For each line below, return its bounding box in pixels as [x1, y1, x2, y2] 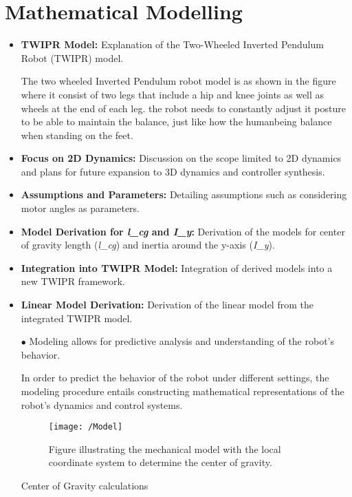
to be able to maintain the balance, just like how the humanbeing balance [21, 114, 332, 129]
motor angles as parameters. [21, 201, 140, 215]
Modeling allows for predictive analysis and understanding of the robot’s [29, 334, 335, 348]
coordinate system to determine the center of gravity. [48, 455, 272, 469]
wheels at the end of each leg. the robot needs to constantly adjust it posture [21, 101, 346, 115]
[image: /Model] [48, 422, 123, 432]
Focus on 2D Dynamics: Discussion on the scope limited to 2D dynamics [21, 151, 342, 165]
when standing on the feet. [21, 127, 133, 142]
